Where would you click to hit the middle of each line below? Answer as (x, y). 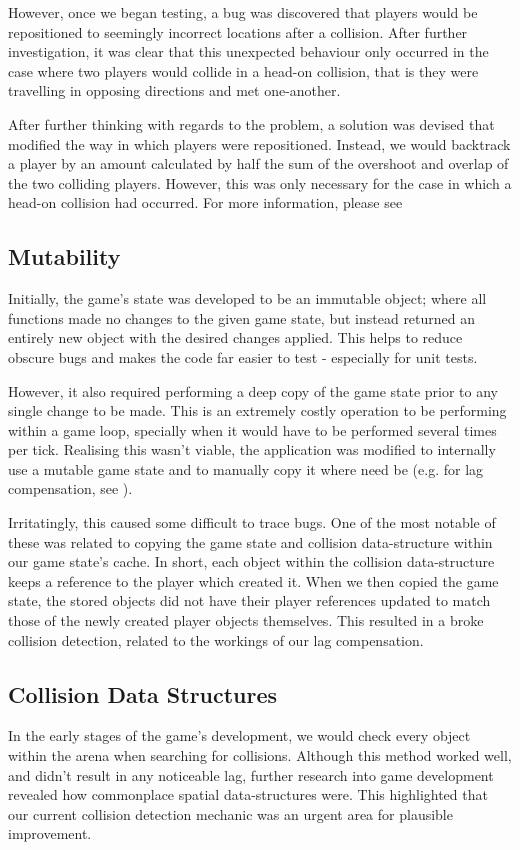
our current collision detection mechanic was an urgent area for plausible (230, 813)
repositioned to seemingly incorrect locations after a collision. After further (238, 31)
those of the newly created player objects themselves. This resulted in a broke (246, 620)
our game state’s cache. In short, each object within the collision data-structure (251, 561)
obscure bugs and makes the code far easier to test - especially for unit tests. (243, 356)
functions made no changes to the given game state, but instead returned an (242, 317)
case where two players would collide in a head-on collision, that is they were (243, 70)
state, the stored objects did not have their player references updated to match (249, 600)
